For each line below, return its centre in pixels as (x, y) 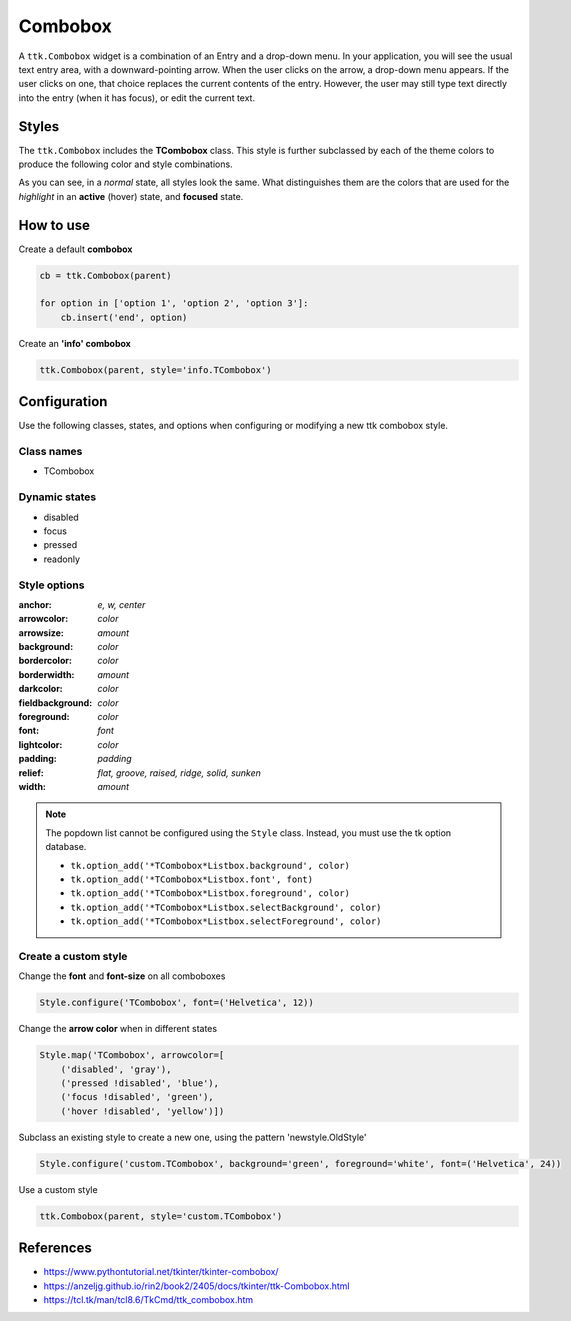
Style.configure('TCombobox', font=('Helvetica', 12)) (176, 1003)
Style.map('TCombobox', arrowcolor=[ (132, 1055)
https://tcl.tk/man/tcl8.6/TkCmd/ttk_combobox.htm (148, 1299)
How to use (54, 225)
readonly (61, 559)
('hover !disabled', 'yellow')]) (142, 1111)
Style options (51, 585)
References (55, 1248)
